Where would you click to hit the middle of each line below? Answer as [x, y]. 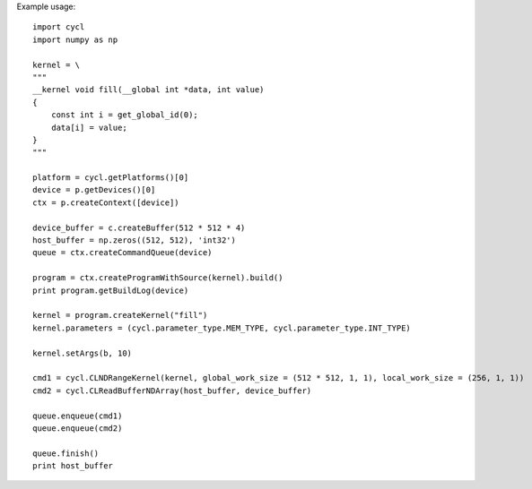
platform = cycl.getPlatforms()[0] [111, 178]
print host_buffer [73, 466]
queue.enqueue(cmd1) [78, 416]
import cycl [59, 27]
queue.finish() [66, 453]
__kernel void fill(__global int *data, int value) [148, 90]
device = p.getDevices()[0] [94, 190]
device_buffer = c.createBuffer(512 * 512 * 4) [139, 227]
